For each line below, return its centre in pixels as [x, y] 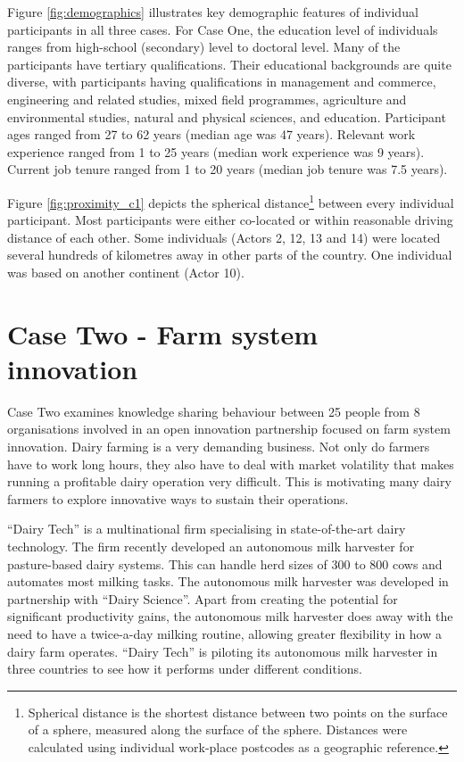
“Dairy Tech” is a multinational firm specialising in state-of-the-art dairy [207, 529]
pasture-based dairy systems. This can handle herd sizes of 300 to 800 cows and [225, 563]
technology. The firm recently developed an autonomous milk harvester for [211, 547]
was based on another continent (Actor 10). [126, 272]
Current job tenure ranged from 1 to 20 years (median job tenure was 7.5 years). [228, 169]
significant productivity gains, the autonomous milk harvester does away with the [230, 616]
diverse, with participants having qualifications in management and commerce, [222, 82]
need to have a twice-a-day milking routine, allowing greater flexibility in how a [225, 634]
